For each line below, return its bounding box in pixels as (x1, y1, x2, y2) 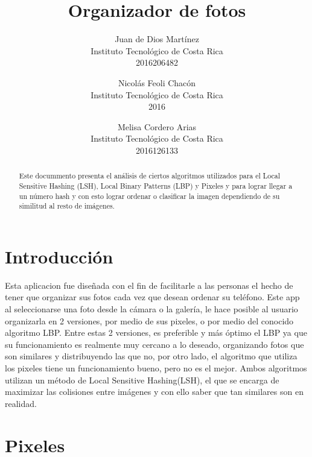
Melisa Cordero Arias (117, 120, 197, 133)
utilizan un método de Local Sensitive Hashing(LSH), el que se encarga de (5, 373, 279, 386)
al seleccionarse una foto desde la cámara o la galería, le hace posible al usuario (5, 303, 298, 315)
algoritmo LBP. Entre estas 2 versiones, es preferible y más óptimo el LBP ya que (5, 326, 307, 339)
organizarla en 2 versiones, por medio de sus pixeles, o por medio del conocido (5, 314, 294, 327)
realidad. (5, 397, 37, 409)
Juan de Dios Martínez (115, 33, 199, 45)
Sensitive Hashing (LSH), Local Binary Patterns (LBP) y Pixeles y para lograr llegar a (19, 180, 293, 191)
